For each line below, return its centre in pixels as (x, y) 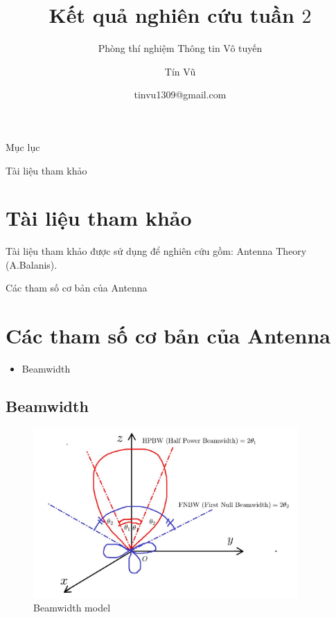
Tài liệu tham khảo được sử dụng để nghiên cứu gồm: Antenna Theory (156, 251)
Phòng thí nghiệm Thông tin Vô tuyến (180, 48)
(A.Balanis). (32, 264)
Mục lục (23, 146)
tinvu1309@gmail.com (180, 95)
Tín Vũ (180, 71)
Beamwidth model (72, 608)
